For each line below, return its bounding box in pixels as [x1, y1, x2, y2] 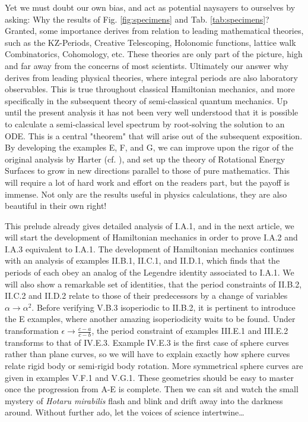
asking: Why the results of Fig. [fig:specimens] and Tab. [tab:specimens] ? [5, 12, 269, 25]
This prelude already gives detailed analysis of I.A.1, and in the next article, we [5, 219, 294, 232]
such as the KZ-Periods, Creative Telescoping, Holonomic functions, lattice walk [5, 36, 296, 48]
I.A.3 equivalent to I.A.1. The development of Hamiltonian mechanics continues [5, 242, 294, 255]
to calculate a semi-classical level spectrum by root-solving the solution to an [5, 117, 285, 130]
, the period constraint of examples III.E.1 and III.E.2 [91, 324, 288, 337]
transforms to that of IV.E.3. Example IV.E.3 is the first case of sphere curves [5, 336, 289, 348]
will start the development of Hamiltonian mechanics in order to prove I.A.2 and [5, 231, 298, 243]
